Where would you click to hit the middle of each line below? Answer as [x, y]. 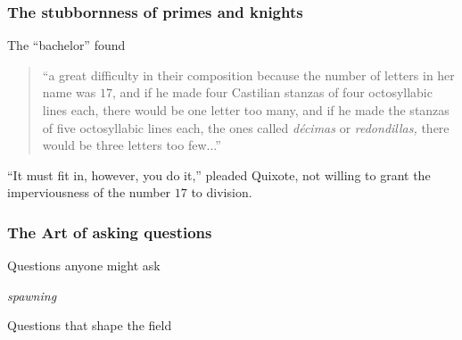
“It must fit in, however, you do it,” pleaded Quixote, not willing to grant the [219, 174]
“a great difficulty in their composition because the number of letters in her [248, 75]
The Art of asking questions [110, 232]
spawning [32, 295]
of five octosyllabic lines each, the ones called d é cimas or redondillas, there [246, 127]
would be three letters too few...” [132, 145]
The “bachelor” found [66, 45]
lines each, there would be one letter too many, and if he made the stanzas [246, 110]
